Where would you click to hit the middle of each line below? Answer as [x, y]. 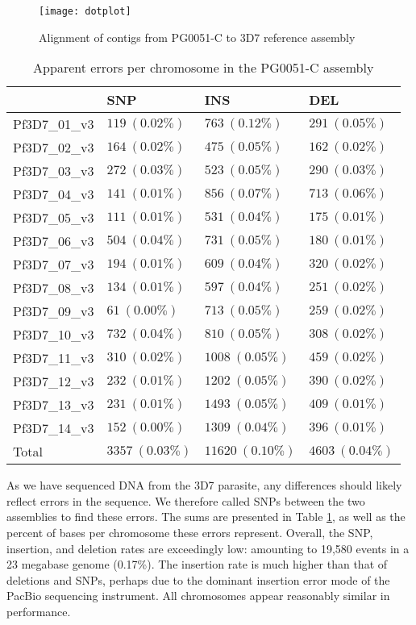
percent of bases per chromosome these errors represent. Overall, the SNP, [190, 533]
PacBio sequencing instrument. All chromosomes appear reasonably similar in [198, 596]
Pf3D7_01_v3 [54, 124]
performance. [39, 611]
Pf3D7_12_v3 [54, 381]
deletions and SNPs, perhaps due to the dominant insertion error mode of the [198, 579]
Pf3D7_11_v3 [54, 358]
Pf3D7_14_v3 [54, 428]
